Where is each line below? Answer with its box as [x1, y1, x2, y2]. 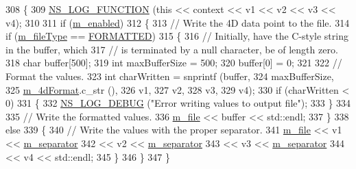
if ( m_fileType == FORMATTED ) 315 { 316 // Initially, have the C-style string [5, 29, 348, 43]
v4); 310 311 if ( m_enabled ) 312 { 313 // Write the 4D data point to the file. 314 [5, 15, 350, 29]
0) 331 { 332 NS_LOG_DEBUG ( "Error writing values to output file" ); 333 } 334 [5, 96, 351, 110]
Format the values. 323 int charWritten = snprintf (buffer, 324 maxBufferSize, [5, 68, 334, 83]
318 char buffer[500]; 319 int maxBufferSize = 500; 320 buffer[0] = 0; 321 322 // [5, 55, 342, 70]
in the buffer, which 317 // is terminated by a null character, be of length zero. [5, 42, 338, 56]
